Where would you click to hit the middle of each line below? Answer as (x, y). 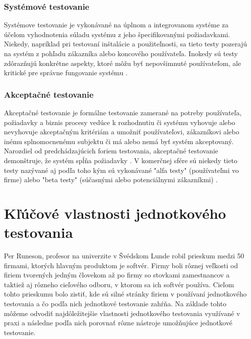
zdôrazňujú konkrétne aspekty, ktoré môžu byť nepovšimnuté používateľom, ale (123, 63)
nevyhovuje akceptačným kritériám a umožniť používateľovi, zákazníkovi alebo (122, 132)
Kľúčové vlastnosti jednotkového (115, 213)
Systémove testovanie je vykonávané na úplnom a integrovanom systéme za (116, 25)
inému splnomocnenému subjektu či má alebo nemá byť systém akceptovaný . (119, 141)
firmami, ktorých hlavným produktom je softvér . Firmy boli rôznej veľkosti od (121, 265)
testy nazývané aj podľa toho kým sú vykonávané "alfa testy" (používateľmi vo (122, 170)
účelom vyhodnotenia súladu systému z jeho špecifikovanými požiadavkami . (117, 34)
